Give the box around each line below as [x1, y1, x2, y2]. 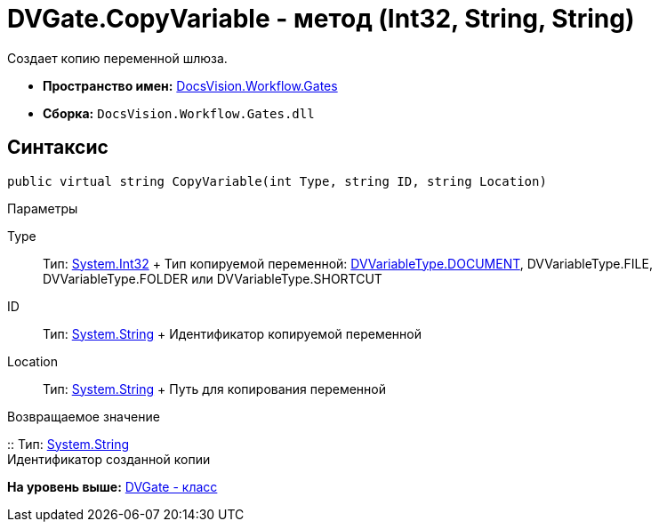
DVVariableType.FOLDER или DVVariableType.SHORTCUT [43, 270, 382, 286]
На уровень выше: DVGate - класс [7, 478, 218, 494]
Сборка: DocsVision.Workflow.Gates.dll [43, 105, 315, 121]
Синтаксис [7, 136, 108, 159]
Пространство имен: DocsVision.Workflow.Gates [43, 77, 338, 93]
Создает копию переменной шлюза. [7, 50, 228, 66]
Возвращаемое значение [7, 408, 160, 424]
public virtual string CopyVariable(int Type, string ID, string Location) [7, 173, 547, 188]
